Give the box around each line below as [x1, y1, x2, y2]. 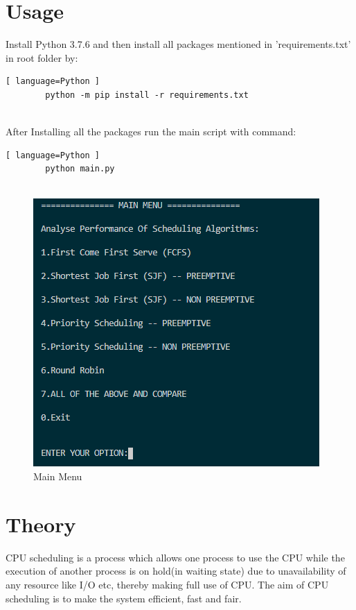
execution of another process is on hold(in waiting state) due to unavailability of [6, 564, 346, 578]
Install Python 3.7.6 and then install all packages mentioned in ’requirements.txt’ [6, 37, 351, 51]
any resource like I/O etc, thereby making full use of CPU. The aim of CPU [6, 577, 329, 591]
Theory [6, 509, 76, 538]
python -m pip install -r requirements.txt [45, 90, 249, 100]
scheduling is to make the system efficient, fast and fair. [6, 591, 242, 605]
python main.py [45, 164, 115, 174]
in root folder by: [6, 50, 78, 65]
